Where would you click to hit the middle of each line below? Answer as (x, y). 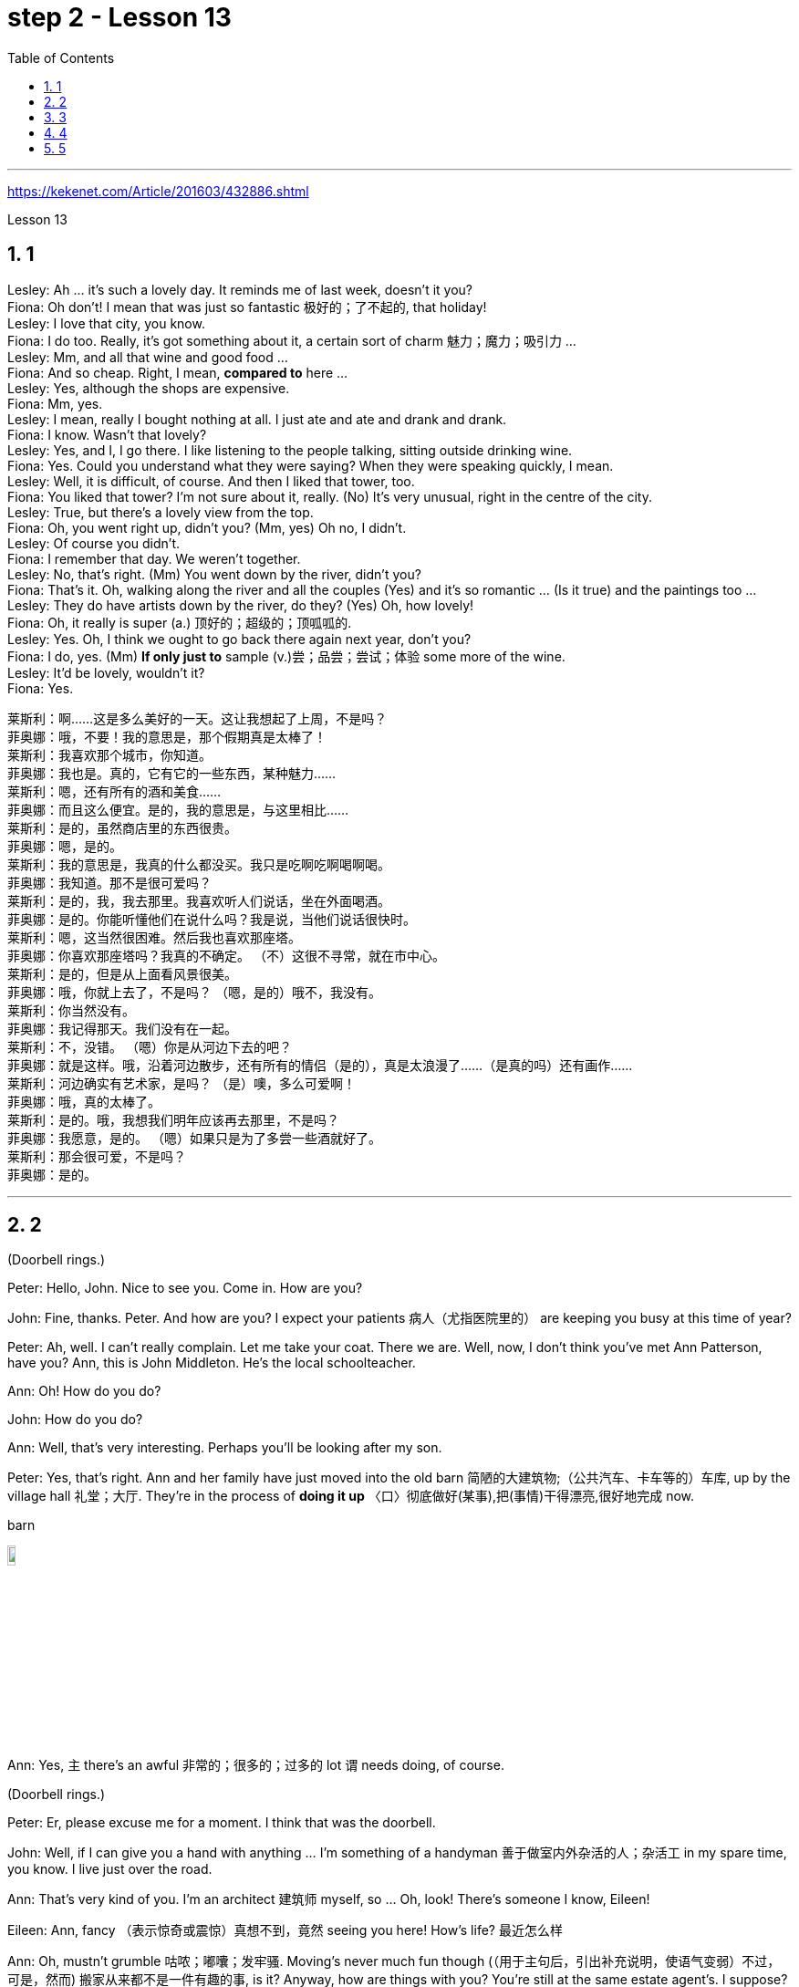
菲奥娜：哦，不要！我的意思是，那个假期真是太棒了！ (167, 736)
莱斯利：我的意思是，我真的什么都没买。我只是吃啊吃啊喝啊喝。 (199, 864)
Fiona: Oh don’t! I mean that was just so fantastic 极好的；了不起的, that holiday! (247, 307)
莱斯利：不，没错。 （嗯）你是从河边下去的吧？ (150, 1046)
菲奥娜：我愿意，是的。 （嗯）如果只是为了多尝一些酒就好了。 (194, 1138)
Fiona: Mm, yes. (55, 403)
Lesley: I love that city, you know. (106, 323)
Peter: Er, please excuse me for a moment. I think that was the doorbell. (222, 1822)
